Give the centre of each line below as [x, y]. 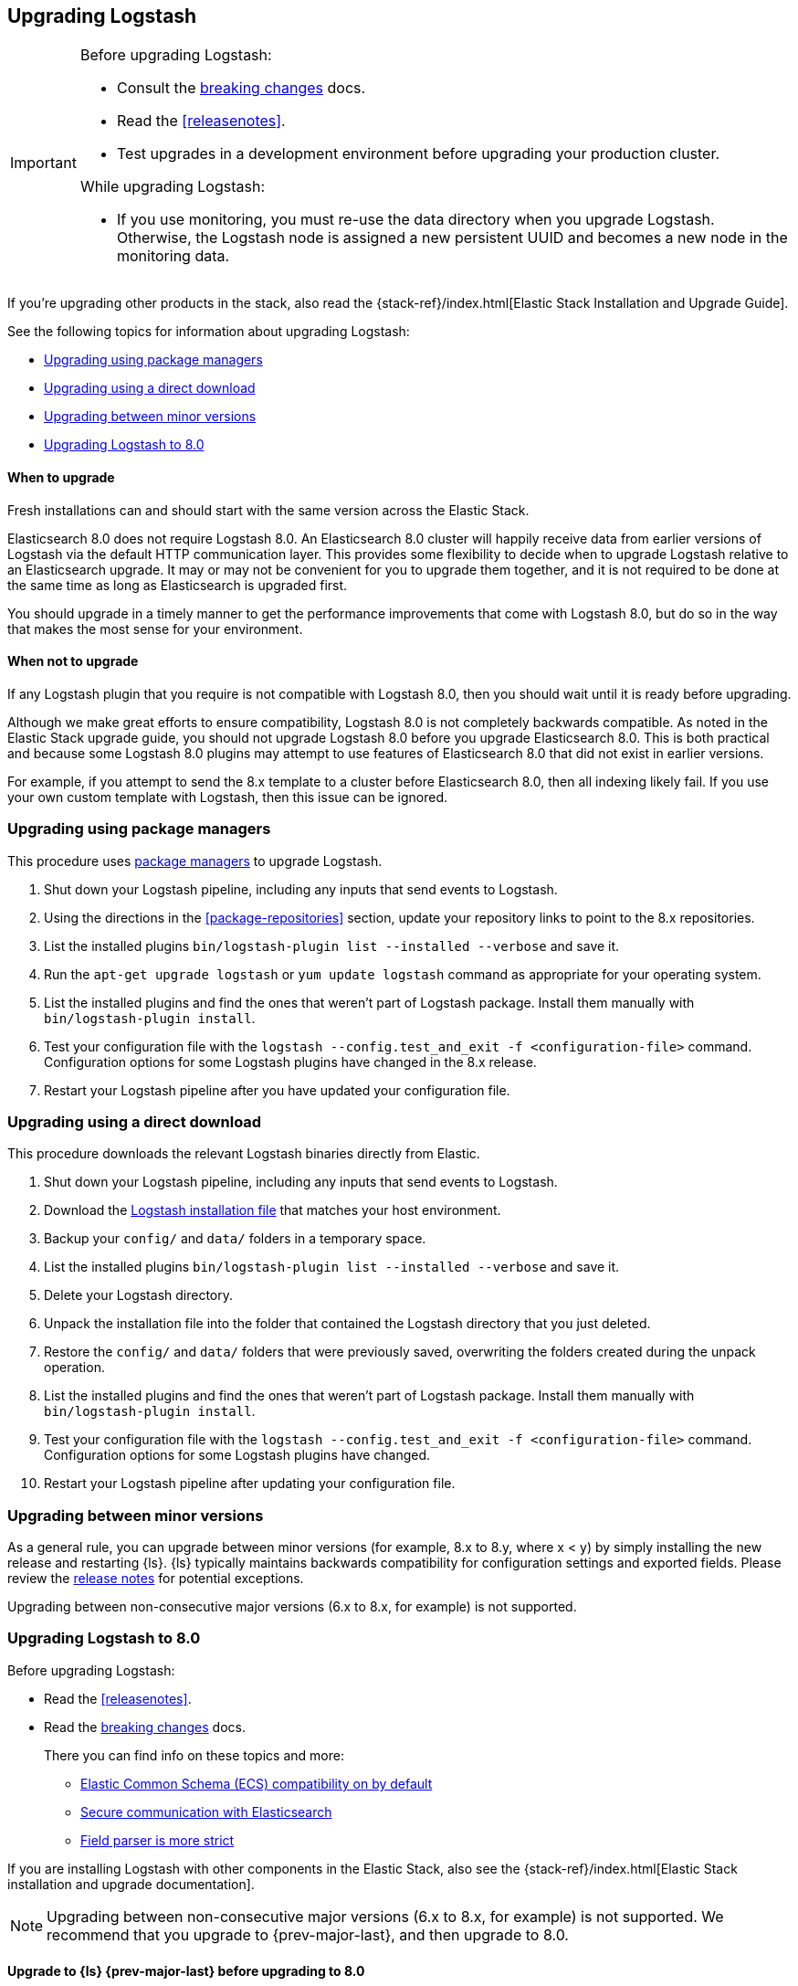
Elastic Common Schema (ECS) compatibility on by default [257, 1783]
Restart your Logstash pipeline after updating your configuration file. [250, 1484]
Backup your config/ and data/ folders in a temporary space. [235, 1239]
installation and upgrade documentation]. [131, 1884]
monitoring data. [173, 256]
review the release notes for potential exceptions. [156, 1579]
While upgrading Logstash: [172, 187]
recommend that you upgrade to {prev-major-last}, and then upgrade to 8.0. [308, 1934]
